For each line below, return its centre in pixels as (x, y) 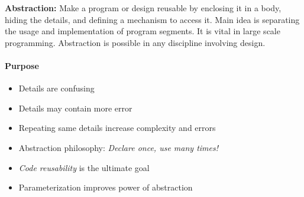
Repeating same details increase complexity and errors (117, 128)
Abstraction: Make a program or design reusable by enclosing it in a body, (143, 8)
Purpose (22, 65)
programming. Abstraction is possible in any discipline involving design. (135, 42)
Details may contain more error (75, 108)
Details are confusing (56, 88)
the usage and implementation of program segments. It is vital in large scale (143, 31)
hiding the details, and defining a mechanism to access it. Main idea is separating (152, 19)
